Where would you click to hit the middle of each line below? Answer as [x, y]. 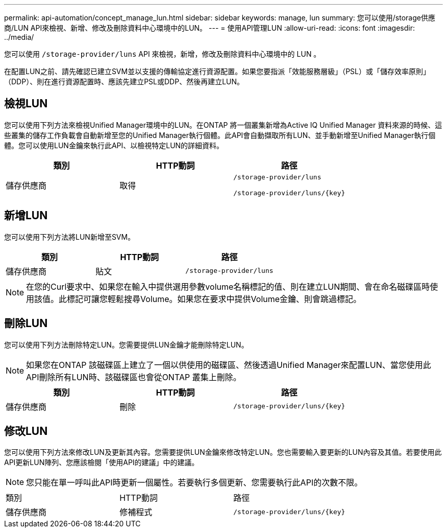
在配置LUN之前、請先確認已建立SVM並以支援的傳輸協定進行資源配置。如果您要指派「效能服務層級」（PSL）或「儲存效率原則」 [217, 71]
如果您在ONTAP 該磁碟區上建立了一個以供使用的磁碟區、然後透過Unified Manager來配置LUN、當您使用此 [229, 365]
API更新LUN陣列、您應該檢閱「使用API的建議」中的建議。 [102, 462]
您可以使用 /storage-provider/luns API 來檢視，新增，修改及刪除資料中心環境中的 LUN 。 [163, 54]
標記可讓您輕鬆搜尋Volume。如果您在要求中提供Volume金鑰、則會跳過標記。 [214, 299]
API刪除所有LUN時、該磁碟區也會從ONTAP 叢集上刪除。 [134, 377]
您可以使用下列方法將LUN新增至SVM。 [70, 237]
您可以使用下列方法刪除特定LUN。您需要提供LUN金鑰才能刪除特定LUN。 [126, 344]
